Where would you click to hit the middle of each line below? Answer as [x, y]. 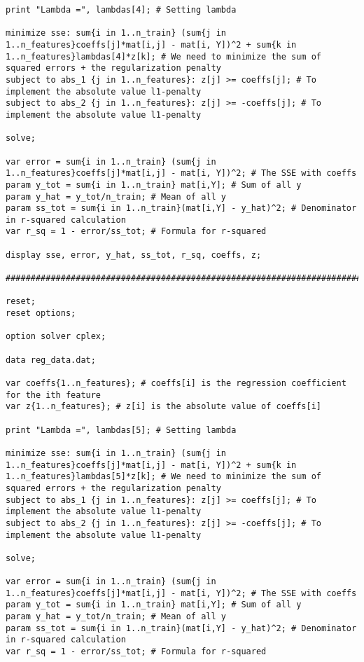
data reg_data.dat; [51, 360]
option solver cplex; [56, 337]
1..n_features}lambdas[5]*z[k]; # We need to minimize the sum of [164, 477]
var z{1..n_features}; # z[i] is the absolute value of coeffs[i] [164, 407]
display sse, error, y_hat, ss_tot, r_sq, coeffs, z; [134, 255]
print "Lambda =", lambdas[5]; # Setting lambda [121, 430]
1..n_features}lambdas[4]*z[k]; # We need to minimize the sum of [164, 56]
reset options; [41, 313]
